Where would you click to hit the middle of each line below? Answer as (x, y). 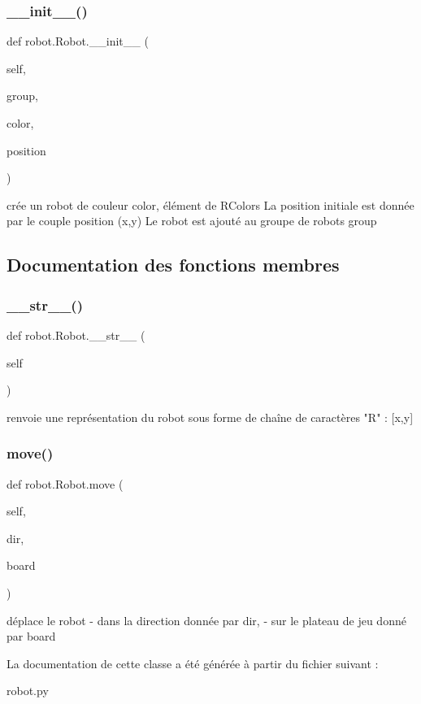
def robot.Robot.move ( (65, 483)
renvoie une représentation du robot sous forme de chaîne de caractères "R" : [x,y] (210, 417)
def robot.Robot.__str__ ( (76, 335)
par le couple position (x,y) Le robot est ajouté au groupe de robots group (192, 221)
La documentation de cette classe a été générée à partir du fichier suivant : (193, 663)
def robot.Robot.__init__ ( (78, 41)
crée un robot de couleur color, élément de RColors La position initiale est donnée (210, 204)
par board (31, 636)
